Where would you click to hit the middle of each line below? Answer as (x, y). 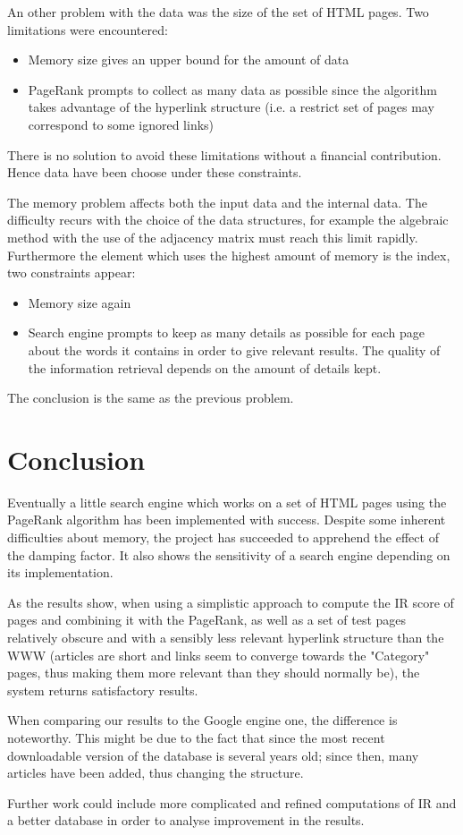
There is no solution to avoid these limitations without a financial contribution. (224, 154)
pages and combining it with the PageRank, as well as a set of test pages (207, 620)
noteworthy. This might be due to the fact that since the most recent (196, 737)
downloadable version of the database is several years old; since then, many (213, 755)
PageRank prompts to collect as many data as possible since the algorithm (232, 89)
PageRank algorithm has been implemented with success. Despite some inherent (227, 520)
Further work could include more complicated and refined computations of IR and (232, 802)
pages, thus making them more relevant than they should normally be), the (214, 673)
